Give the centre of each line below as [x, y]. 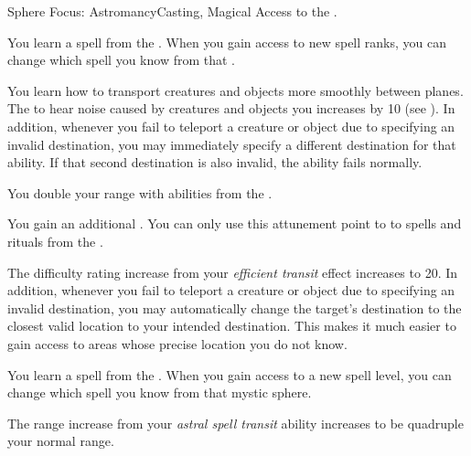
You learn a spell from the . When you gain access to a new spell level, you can [230, 374]
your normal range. [61, 441]
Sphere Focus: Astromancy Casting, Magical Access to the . [172, 11]
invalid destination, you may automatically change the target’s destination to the [235, 308]
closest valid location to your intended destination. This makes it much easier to [232, 326]
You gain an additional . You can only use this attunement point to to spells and [235, 223]
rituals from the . [55, 241]
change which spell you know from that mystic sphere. [160, 392]
